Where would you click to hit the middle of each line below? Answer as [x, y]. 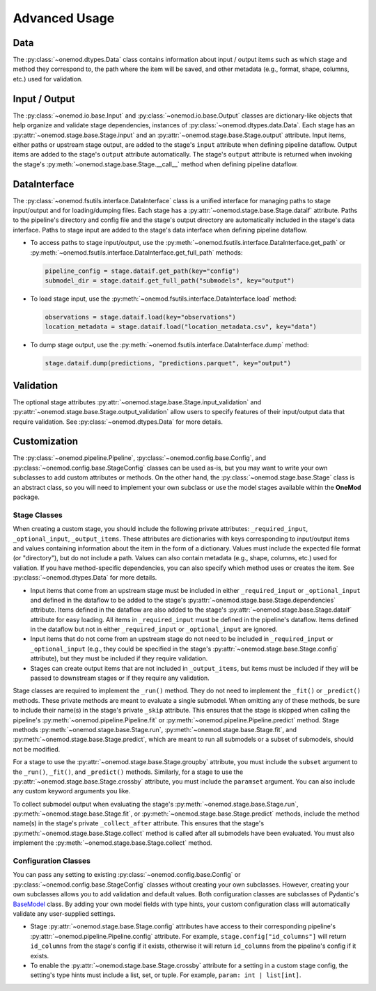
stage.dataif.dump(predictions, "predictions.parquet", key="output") [168, 363]
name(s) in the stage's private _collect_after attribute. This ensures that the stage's [139, 823]
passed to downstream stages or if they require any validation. [120, 678]
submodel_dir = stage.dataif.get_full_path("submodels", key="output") [170, 280]
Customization [46, 442]
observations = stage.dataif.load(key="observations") [140, 317]
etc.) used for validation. [48, 79]
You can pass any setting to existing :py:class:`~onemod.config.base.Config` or [127, 875]
